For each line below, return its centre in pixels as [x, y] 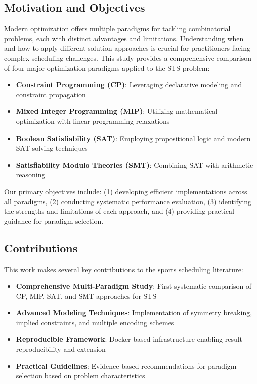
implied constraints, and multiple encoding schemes [95, 322]
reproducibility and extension [61, 349]
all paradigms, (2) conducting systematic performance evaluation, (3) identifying [128, 201]
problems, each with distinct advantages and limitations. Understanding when [124, 38]
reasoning [30, 174]
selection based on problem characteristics [80, 376]
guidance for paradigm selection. [54, 221]
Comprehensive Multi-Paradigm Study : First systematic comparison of [134, 286]
